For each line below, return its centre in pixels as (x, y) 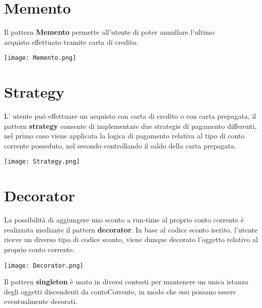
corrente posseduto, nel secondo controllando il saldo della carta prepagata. (120, 145)
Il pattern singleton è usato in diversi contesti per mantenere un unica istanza (126, 282)
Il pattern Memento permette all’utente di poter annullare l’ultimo (109, 32)
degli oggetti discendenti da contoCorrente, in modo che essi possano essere (120, 291)
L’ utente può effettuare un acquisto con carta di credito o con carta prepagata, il (130, 116)
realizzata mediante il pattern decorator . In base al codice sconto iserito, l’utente (131, 229)
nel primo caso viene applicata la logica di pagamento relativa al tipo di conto (124, 136)
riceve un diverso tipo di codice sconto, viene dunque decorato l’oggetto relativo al (131, 239)
